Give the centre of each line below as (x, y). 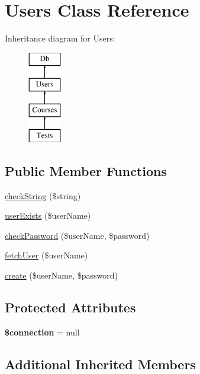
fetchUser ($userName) (46, 255)
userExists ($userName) (48, 215)
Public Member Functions (86, 170)
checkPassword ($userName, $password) (77, 235)
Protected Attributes (70, 307)
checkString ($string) (43, 195)
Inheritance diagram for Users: (60, 38)
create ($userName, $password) (61, 275)
